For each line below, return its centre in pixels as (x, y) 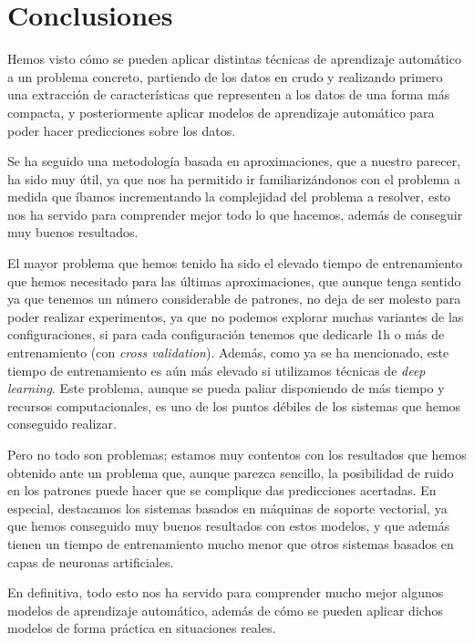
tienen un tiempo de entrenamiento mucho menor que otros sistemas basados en (231, 543)
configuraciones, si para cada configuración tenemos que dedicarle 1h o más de (226, 334)
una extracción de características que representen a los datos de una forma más (229, 94)
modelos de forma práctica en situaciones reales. (142, 628)
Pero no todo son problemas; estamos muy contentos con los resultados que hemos (237, 454)
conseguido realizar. (62, 424)
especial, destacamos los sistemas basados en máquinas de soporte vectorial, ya (227, 508)
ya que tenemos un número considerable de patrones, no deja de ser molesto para (234, 299)
